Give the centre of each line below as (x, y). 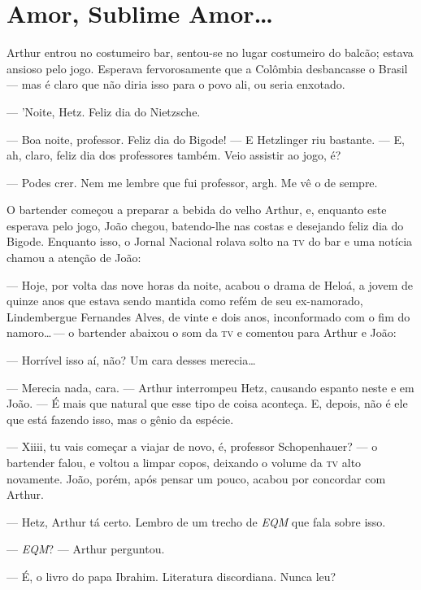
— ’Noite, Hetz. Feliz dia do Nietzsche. (104, 111)
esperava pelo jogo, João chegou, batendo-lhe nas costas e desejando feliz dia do (205, 225)
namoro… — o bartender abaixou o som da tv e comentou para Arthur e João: (202, 332)
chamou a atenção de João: (74, 258)
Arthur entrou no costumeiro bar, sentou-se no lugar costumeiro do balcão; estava (210, 52)
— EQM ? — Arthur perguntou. (86, 549)
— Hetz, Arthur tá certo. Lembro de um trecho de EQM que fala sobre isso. (196, 521)
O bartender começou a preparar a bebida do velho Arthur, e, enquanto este (197, 210)
